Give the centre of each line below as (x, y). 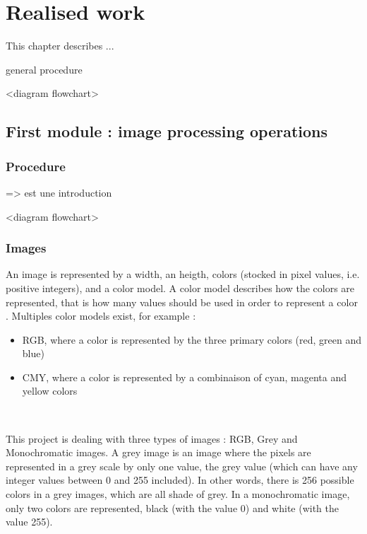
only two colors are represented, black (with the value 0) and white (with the (173, 507)
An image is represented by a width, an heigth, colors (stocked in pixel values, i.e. (183, 274)
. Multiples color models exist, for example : (101, 316)
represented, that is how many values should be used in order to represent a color (182, 302)
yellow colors (50, 391)
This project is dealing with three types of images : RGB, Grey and (152, 438)
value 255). (29, 522)
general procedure (44, 69)
